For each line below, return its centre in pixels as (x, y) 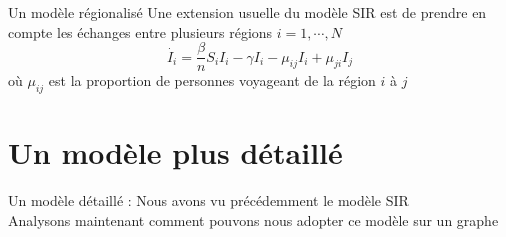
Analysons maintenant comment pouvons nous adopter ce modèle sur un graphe (253, 219)
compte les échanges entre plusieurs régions (140, 31)
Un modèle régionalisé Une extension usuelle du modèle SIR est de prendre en (247, 12)
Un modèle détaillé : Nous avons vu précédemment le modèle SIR (208, 200)
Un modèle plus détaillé (175, 152)
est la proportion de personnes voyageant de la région (212, 80)
